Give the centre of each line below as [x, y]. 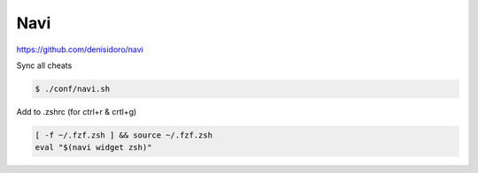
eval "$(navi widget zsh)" [93, 147]
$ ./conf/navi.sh [73, 89]
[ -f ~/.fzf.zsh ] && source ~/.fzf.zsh [123, 135]
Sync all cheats [44, 65]
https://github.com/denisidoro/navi [80, 49]
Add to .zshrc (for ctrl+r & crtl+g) [77, 111]
